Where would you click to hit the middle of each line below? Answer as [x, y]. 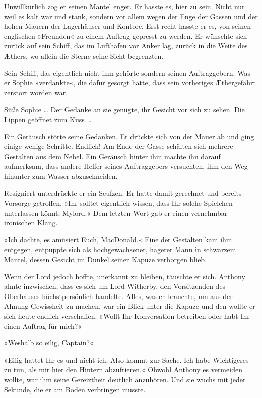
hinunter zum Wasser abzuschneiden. [61, 176]
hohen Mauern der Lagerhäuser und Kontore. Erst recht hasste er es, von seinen [127, 26]
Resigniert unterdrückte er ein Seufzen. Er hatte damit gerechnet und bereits [123, 193]
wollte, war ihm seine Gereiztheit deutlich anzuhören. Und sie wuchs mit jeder [125, 379]
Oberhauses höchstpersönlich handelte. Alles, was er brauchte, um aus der [118, 296]
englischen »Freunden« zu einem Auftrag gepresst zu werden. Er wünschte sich [126, 36]
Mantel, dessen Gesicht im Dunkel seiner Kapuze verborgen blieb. [106, 259]
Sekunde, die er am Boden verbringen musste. [75, 389]
